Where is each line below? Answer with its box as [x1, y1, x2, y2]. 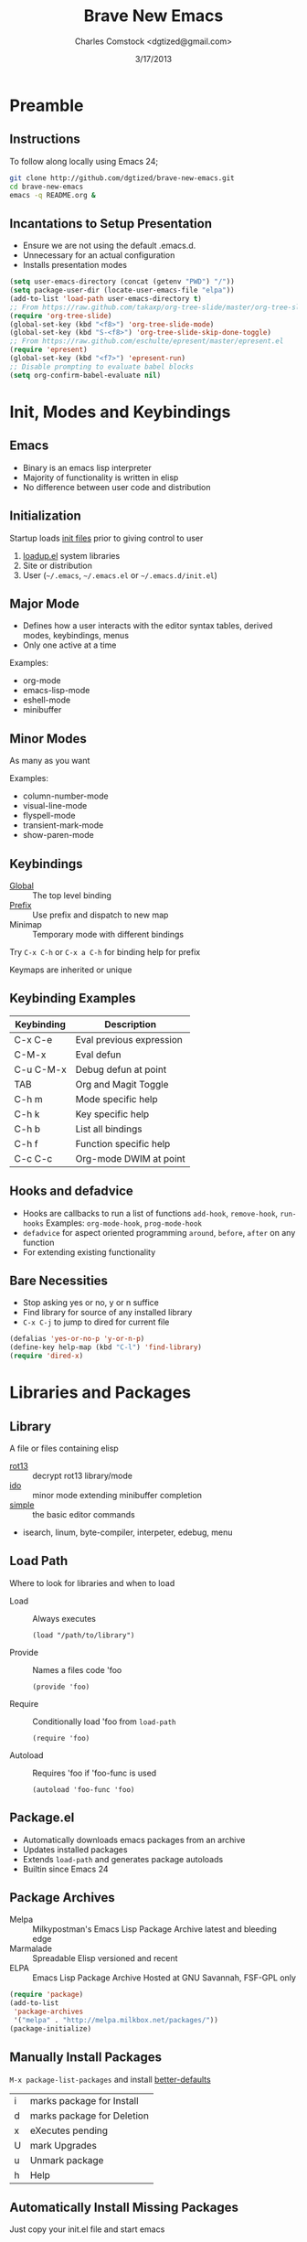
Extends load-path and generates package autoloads [22, 1853, 224, 1864]
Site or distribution [22, 560, 93, 571]
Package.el [9, 1810, 75, 1826]
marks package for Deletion [29, 2109, 149, 2122]
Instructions [9, 132, 80, 147]
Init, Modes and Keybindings [9, 402, 231, 422]
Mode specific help [75, 1092, 158, 1105]
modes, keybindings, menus [22, 630, 130, 641]
